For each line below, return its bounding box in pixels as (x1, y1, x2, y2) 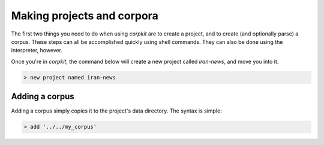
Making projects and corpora (11, 9, 158, 22)
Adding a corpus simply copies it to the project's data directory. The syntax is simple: (11, 107, 222, 114)
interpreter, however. (11, 47, 63, 54)
